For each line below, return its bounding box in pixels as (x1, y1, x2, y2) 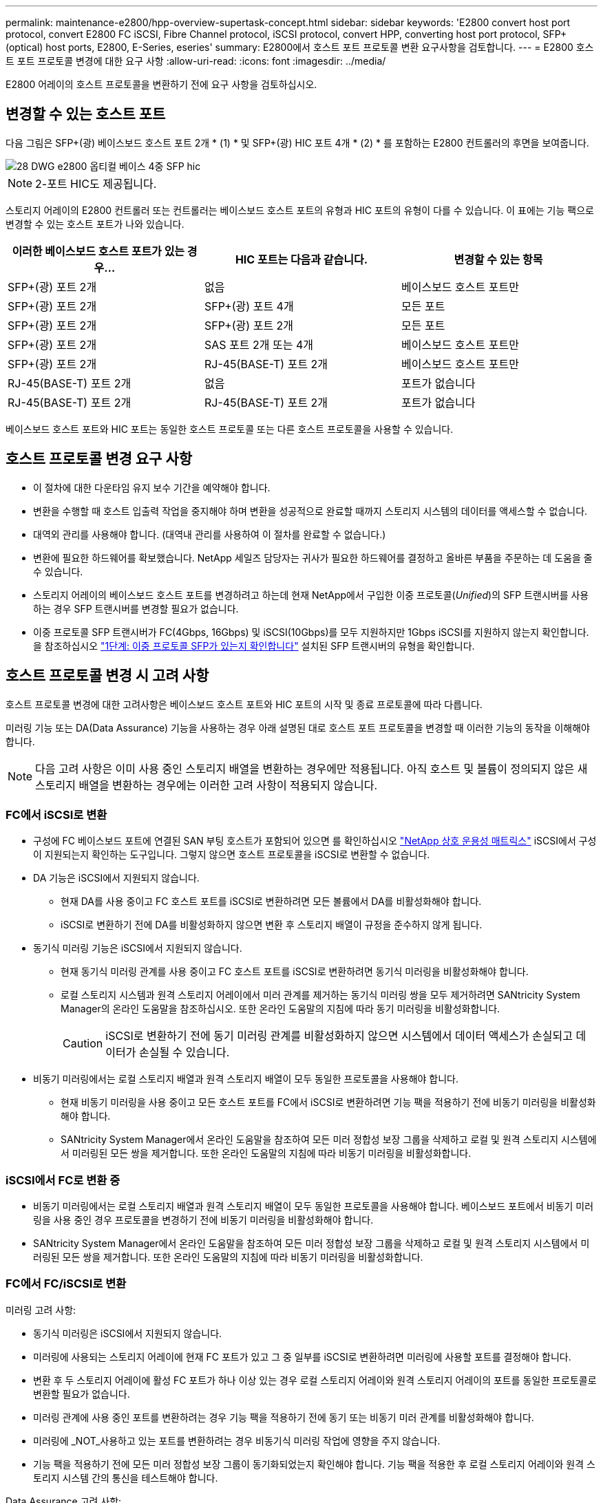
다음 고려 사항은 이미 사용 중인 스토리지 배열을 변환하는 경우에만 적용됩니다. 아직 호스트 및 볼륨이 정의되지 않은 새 (35, 761, 588, 776)
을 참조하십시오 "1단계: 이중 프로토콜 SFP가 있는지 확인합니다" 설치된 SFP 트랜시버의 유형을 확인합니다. (33, 639, 475, 652)
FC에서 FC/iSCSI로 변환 (6, 1277, 127, 1291)
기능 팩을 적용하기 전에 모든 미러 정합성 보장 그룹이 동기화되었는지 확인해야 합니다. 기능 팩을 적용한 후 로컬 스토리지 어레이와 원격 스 (33, 1458, 595, 1470)
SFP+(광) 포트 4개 (204, 299, 294, 313)
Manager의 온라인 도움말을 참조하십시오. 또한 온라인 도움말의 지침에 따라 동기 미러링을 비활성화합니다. (61, 1003, 500, 1015)
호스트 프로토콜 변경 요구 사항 (6, 450, 193, 468)
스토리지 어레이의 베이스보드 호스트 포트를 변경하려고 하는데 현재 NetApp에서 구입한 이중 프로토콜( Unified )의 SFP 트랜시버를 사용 (33, 588, 589, 601)
